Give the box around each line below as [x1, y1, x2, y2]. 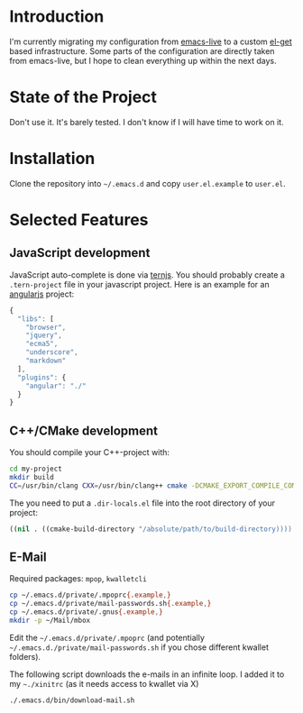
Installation [9, 149, 96, 169]
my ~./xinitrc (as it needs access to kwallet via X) [9, 678, 199, 689]
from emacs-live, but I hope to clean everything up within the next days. [9, 55, 277, 66]
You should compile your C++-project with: [9, 447, 170, 458]
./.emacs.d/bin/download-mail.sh [9, 696, 135, 705]
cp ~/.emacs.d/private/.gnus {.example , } [9, 608, 164, 617]
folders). [9, 651, 41, 662]
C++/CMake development [9, 423, 159, 438]
